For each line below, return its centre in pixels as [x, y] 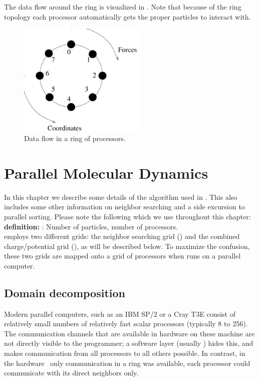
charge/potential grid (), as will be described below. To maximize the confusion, [127, 246]
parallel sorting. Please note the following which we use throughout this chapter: [127, 216]
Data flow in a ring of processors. [75, 138]
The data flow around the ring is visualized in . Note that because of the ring [123, 7]
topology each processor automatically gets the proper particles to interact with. [127, 16]
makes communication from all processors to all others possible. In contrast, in [125, 353]
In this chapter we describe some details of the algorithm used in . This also [121, 197]
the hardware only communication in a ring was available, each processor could [127, 363]
